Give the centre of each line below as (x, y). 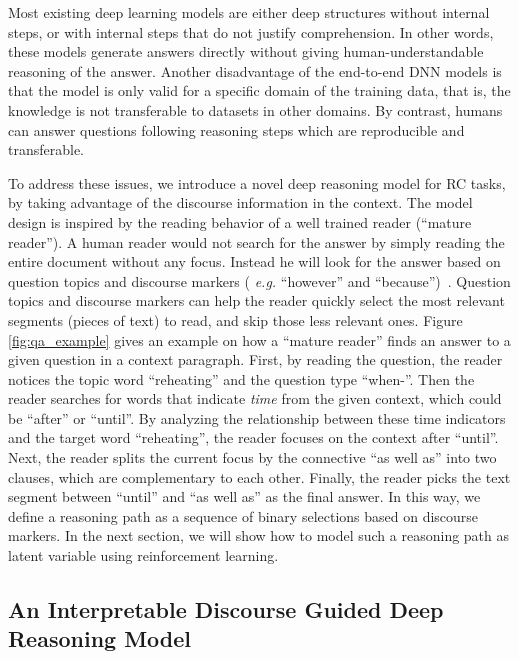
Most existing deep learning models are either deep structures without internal (249, 12)
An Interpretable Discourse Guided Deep (226, 609)
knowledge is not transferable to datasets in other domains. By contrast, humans (255, 109)
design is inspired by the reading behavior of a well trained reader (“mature (240, 221)
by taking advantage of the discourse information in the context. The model (240, 202)
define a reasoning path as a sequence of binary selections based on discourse (243, 515)
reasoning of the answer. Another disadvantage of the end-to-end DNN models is (255, 70)
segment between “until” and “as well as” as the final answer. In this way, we (244, 496)
